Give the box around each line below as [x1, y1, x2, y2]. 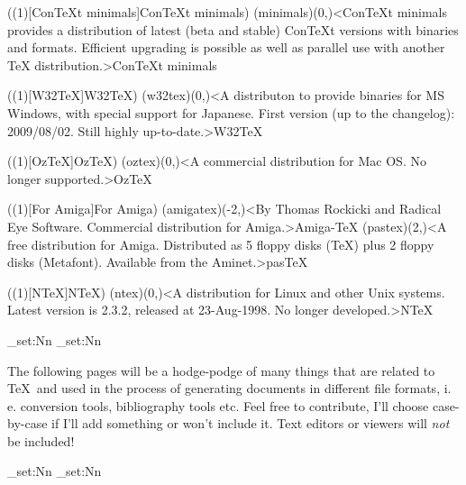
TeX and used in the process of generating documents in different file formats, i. [7, 379, 452, 398]
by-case [7, 414, 48, 433]
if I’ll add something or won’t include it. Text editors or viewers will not [51, 414, 450, 433]
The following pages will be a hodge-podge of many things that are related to [7, 361, 435, 380]
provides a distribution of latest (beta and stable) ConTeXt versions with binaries [7, 20, 459, 39]
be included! [7, 431, 75, 450]
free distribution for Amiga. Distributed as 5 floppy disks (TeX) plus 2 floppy [7, 234, 434, 253]
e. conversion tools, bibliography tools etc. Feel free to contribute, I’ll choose [7, 396, 429, 415]
